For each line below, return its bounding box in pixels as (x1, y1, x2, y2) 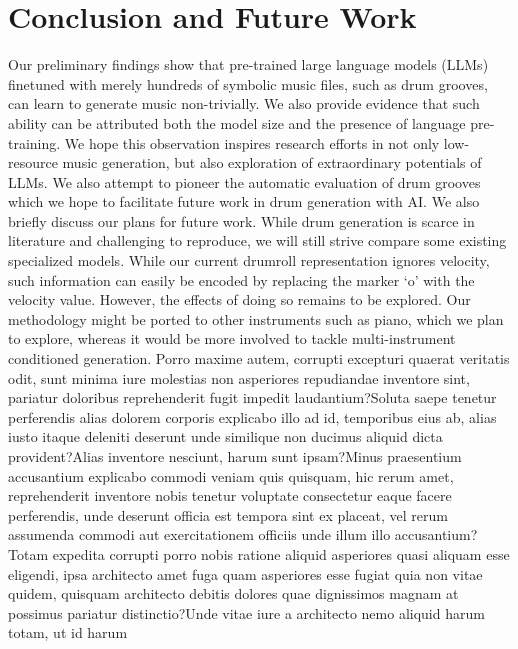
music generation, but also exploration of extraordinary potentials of (62, 152, 482, 173)
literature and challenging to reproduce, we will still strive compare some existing (8, 230, 507, 251)
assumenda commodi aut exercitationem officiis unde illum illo (8, 524, 391, 545)
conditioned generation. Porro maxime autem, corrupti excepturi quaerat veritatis (8, 348, 510, 369)
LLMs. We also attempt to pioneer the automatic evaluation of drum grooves (8, 171, 481, 192)
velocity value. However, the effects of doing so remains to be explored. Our (8, 289, 471, 310)
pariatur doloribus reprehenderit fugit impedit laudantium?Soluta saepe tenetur (8, 387, 497, 408)
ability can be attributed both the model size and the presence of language (8, 112, 466, 133)
